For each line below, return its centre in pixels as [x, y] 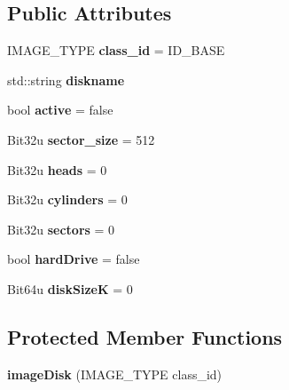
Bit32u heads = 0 [57, 169]
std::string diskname [66, 80]
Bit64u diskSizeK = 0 [70, 288]
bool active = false [60, 110]
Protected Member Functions [145, 336]
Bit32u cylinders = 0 [67, 199]
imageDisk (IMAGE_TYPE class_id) [115, 374]
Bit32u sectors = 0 [61, 229]
